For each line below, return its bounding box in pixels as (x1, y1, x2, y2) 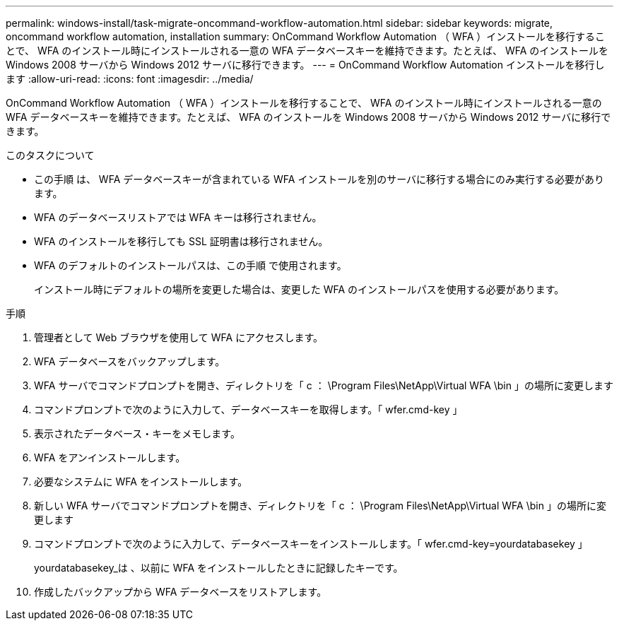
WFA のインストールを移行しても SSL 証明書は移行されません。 (34, 235, 329, 247)
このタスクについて (6, 149, 95, 161)
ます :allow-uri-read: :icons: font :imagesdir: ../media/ (6, 73, 254, 85)
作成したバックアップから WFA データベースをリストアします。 (34, 586, 327, 598)
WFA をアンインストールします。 (34, 451, 186, 463)
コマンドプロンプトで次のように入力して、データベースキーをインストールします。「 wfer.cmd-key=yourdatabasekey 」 (34, 538, 588, 550)
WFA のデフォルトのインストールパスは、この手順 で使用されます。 (34, 259, 347, 271)
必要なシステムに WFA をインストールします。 (34, 476, 248, 488)
